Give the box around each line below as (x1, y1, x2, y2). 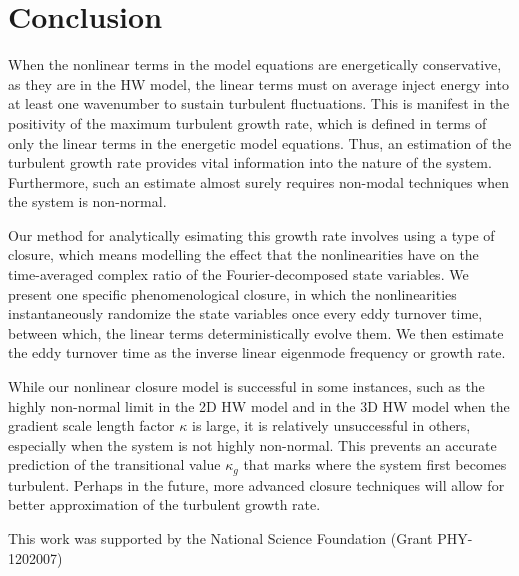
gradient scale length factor (8, 415, 175, 436)
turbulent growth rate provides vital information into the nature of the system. (8, 152, 492, 173)
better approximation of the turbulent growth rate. (8, 494, 321, 515)
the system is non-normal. (8, 191, 167, 212)
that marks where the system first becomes (243, 454, 507, 475)
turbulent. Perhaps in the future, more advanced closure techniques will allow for (8, 474, 505, 495)
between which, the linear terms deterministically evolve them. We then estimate (8, 322, 504, 343)
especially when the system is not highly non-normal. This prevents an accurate (8, 434, 497, 455)
